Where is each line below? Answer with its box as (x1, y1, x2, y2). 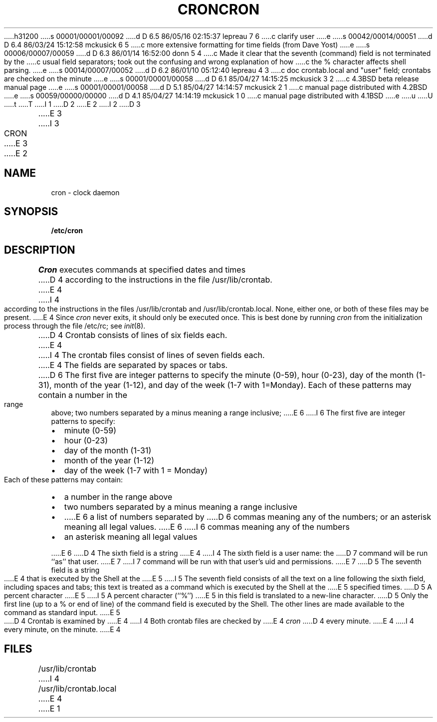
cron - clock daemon (51, 188, 120, 197)
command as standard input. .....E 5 (4, 608, 120, 617)
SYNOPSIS (4, 205, 58, 218)
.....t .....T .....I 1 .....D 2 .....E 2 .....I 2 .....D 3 (4, 99, 141, 108)
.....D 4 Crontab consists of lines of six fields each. (38, 330, 227, 341)
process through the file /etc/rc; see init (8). (4, 322, 146, 331)
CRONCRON (177, 1, 260, 18)
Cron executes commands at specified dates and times (38, 265, 246, 275)
